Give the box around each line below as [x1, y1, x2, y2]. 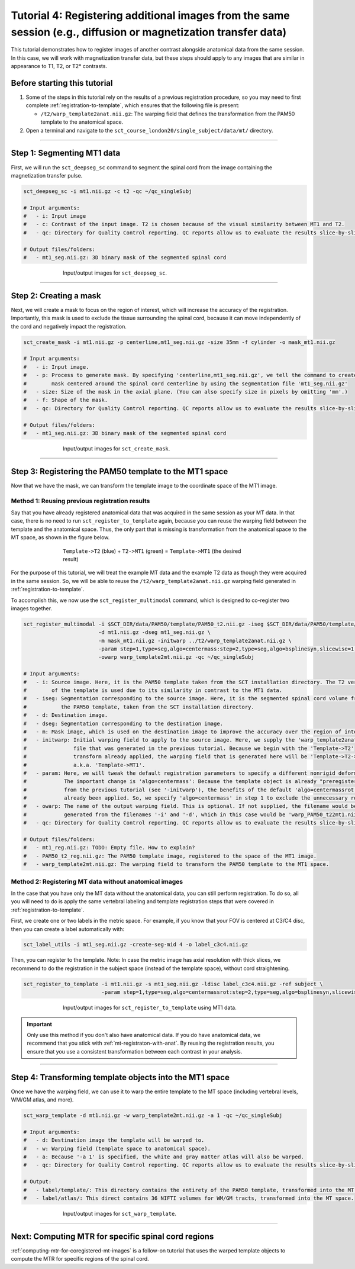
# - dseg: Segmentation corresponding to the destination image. [23, 720, 224, 727]
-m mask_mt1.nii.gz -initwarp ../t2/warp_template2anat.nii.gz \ [98, 637, 292, 644]
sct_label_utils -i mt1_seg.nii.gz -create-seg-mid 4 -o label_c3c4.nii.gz [23, 941, 248, 948]
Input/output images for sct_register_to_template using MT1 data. [63, 1004, 237, 1012]
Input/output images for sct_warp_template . [63, 1210, 177, 1217]
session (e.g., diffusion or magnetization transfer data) [11, 25, 287, 38]
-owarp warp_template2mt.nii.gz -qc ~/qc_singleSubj [98, 654, 254, 661]
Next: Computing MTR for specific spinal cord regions [11, 1231, 214, 1241]
